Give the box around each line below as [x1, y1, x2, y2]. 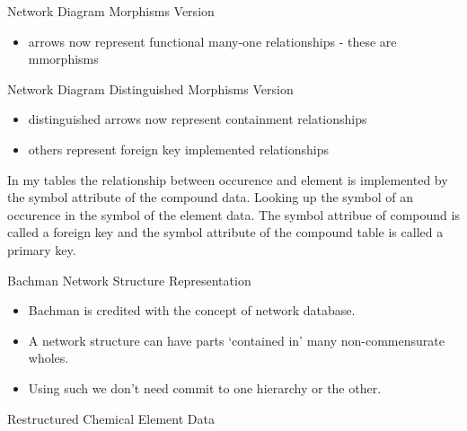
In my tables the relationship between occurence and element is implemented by [7, 170, 448, 189]
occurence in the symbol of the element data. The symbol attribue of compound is [7, 205, 460, 224]
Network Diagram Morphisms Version [7, 2, 215, 20]
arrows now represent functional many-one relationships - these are [28, 31, 397, 50]
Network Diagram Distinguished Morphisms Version [7, 79, 294, 98]
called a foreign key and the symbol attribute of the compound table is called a [7, 223, 444, 242]
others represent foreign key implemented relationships [28, 139, 329, 158]
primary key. [7, 240, 76, 259]
